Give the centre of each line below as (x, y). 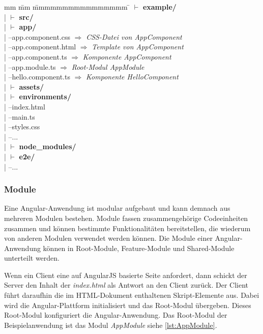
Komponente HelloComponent (132, 77)
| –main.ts (20, 116)
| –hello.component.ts (37, 77)
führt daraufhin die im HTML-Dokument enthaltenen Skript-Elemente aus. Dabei (132, 295)
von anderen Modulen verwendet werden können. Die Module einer (108, 238)
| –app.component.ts (36, 56)
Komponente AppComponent (127, 56)
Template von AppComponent (138, 47)
